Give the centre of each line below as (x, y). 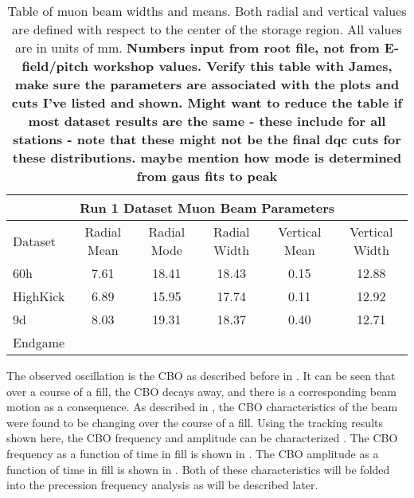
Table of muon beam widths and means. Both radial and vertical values (207, 11)
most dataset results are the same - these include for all (207, 121)
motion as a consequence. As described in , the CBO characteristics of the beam (202, 407)
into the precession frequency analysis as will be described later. (162, 485)
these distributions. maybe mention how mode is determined (207, 157)
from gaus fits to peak (207, 176)
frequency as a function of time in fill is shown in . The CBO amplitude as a (193, 453)
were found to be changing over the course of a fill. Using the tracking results (195, 422)
